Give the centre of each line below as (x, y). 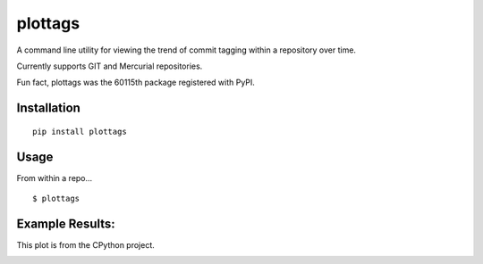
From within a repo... (55, 177)
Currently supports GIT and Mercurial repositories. (110, 66)
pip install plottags (80, 131)
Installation (48, 108)
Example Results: (66, 223)
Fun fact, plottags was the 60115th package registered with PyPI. (136, 82)
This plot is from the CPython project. (86, 244)
